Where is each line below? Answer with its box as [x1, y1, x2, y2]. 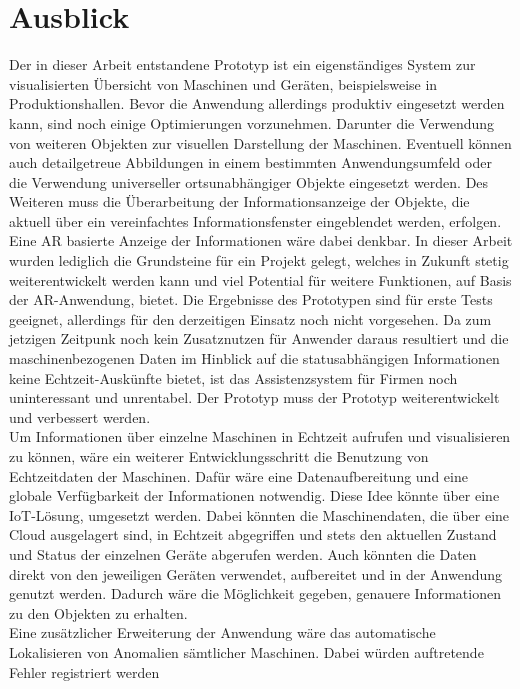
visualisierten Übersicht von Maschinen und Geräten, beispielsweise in [9, 73, 438, 94]
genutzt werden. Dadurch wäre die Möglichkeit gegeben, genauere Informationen [9, 583, 501, 604]
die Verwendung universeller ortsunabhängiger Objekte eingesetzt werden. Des [9, 171, 489, 192]
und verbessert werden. [9, 406, 151, 427]
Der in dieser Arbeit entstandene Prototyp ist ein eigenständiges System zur [9, 54, 476, 75]
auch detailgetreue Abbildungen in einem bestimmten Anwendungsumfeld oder [9, 152, 492, 173]
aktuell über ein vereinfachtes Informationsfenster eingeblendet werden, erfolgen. [9, 210, 502, 231]
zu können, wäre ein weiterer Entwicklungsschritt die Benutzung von [9, 446, 429, 466]
